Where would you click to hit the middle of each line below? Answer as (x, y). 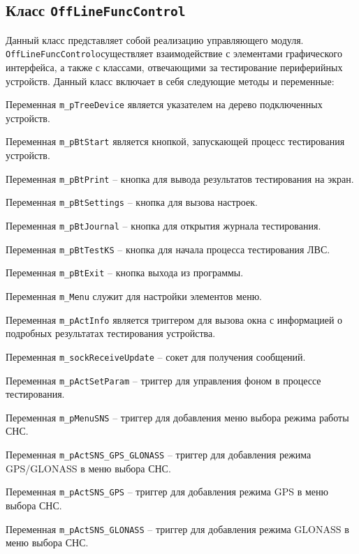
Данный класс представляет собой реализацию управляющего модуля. (155, 39)
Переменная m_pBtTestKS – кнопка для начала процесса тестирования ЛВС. (168, 249)
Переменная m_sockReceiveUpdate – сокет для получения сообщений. (156, 356)
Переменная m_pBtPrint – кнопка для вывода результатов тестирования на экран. (180, 178)
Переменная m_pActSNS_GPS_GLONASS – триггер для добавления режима (159, 455)
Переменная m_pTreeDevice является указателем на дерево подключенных (164, 104)
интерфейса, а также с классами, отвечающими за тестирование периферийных (174, 67)
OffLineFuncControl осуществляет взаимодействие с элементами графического (174, 53)
